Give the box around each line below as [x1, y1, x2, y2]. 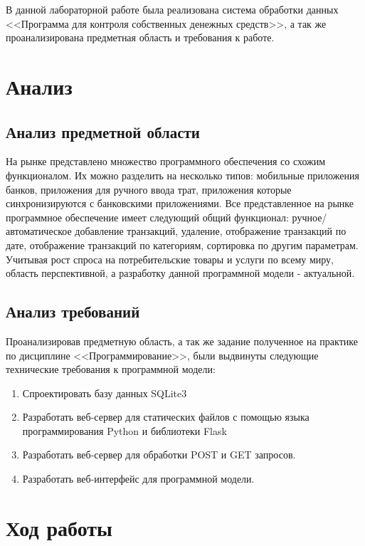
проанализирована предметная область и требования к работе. [6, 30, 275, 45]
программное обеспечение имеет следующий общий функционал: [6, 209, 289, 224]
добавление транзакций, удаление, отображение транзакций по [75, 224, 347, 238]
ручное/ [292, 209, 327, 224]
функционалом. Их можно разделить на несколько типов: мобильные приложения [6, 167, 359, 182]
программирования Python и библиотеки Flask [22, 423, 227, 438]
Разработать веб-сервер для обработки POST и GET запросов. [22, 447, 296, 462]
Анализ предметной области [6, 120, 200, 142]
